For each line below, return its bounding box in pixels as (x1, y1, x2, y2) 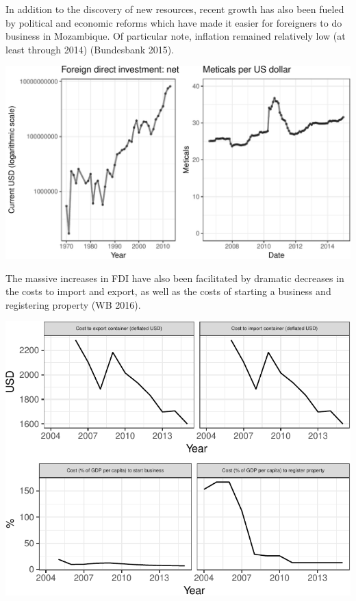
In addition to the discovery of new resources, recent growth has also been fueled (5, 2, 344, 16)
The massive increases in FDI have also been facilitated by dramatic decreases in (5, 270, 344, 285)
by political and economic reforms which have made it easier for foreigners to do (5, 15, 342, 29)
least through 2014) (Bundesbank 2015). (5, 42, 175, 56)
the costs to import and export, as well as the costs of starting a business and (5, 284, 331, 298)
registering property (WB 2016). (5, 297, 141, 311)
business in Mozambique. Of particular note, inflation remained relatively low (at (5, 29, 346, 43)
